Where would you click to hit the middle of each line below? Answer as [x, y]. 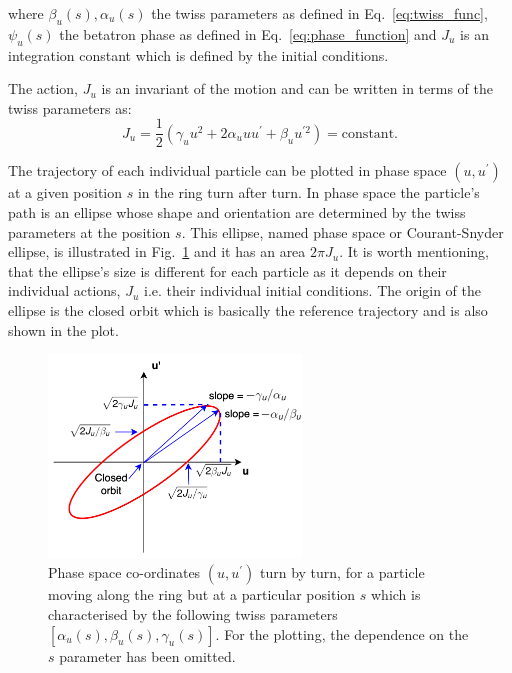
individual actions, [64, 290]
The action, [43, 88]
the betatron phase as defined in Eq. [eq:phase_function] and [248, 33]
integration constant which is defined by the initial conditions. [198, 54]
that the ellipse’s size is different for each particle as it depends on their [227, 270]
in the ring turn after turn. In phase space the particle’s [308, 192]
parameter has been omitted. [147, 655]
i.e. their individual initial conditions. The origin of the [313, 290]
